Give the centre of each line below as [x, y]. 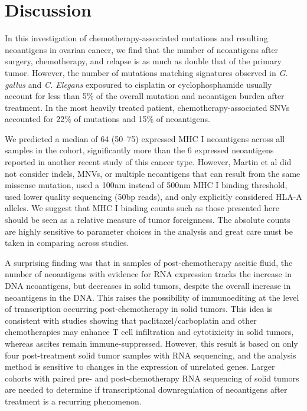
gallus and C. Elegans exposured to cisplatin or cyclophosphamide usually [138, 84]
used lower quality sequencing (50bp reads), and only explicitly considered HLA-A [153, 196]
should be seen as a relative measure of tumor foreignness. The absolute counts [148, 220]
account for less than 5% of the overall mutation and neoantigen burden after [145, 96]
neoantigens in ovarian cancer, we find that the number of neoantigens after [142, 49]
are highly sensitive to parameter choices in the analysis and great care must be [149, 231]
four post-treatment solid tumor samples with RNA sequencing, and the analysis [151, 355]
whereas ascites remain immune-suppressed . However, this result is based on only [151, 343]
